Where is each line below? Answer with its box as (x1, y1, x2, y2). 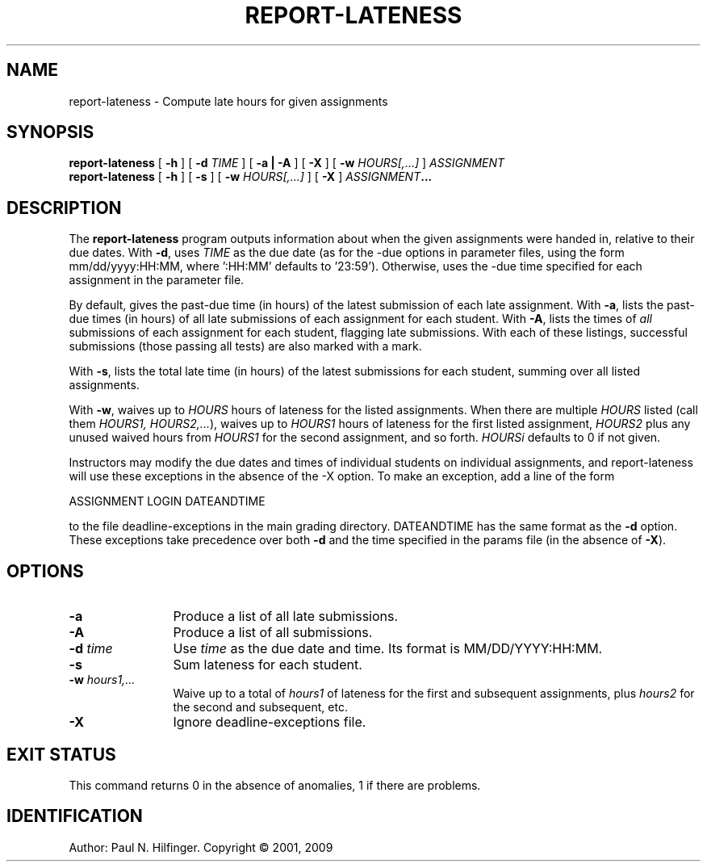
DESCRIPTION (6, 197, 122, 218)
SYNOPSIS (6, 122, 94, 143)
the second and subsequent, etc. (173, 700, 348, 715)
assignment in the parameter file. (69, 273, 245, 287)
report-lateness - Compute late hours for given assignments (69, 94, 388, 108)
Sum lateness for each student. (173, 656, 362, 673)
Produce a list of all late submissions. (173, 608, 399, 625)
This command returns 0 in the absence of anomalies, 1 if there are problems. (69, 778, 481, 792)
